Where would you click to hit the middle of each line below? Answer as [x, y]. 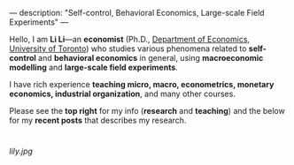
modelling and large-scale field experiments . [94, 67]
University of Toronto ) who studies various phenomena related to [128, 49]
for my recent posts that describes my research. [98, 120]
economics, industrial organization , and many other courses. [123, 94]
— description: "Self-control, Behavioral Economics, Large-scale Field [137, 13]
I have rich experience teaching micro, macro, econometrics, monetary [142, 84]
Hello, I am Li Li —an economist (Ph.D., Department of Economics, [130, 39]
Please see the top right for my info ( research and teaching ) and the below [147, 111]
